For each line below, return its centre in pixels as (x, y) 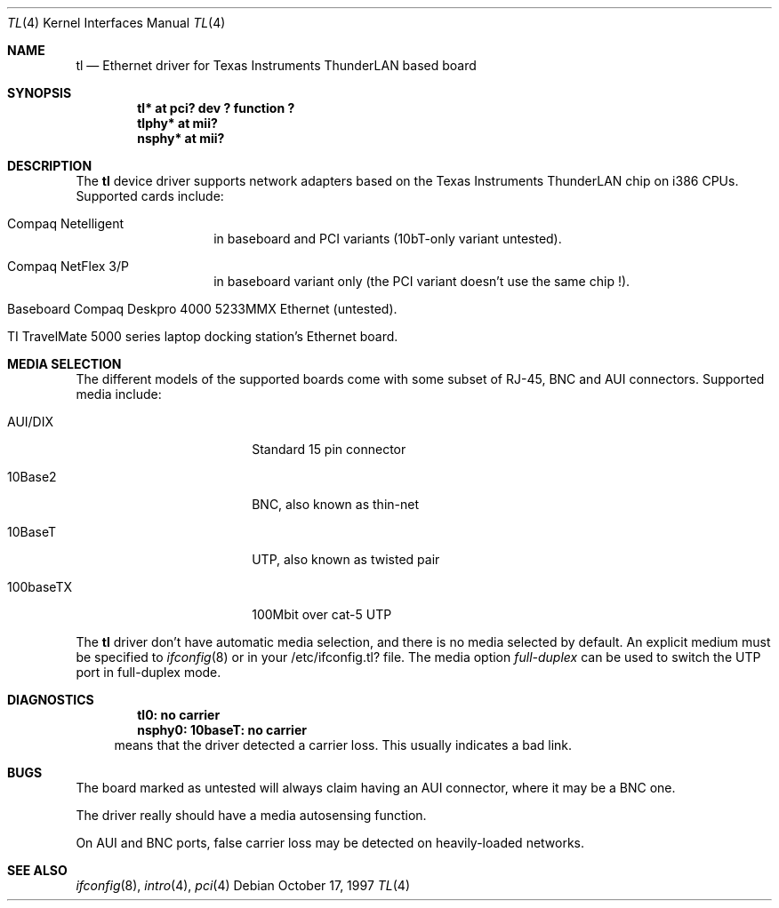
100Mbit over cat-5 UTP (322, 614)
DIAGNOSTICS (51, 700)
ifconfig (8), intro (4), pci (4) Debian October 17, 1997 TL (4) (243, 885)
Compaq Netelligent (66, 223)
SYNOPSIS (40, 93)
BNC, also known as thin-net (335, 504)
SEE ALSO (37, 870)
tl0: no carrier (179, 715)
